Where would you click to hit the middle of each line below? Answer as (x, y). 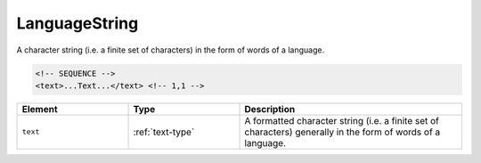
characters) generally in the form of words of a (342, 132)
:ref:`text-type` (164, 132)
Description (270, 109)
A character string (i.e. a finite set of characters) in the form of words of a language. (171, 50)
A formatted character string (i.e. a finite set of (342, 120)
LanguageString (77, 23)
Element (40, 109)
